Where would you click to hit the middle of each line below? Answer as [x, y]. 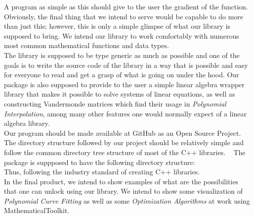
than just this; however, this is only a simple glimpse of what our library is [117, 26]
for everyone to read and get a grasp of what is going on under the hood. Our [122, 75]
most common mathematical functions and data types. [86, 45]
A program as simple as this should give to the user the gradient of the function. [126, 6]
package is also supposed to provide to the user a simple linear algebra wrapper [124, 84]
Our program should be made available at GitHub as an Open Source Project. [123, 133]
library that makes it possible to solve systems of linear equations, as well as [120, 94]
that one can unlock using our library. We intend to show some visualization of [124, 191]
